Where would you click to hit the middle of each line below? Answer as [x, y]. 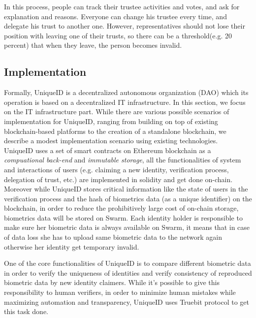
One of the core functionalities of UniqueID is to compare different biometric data [128, 263]
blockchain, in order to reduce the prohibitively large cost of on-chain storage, [121, 208]
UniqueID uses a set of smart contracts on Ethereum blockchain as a [108, 150]
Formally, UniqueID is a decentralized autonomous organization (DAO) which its [126, 92]
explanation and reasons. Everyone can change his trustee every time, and [115, 16]
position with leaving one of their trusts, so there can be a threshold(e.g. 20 [118, 35]
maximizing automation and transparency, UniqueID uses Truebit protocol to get [127, 302]
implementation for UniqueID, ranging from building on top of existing [111, 121]
